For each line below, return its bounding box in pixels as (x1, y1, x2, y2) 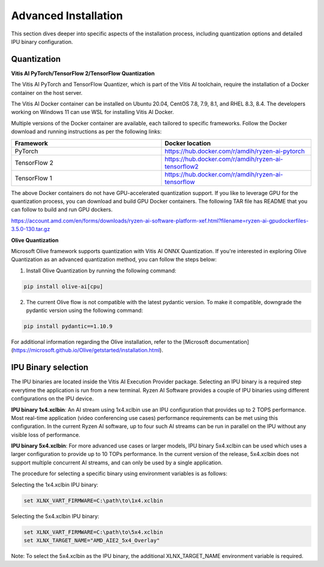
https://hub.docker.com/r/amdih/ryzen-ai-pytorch (164, 147, 305, 155)
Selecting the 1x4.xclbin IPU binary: (11, 481, 98, 488)
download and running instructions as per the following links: (11, 128, 162, 135)
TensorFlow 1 (14, 174, 52, 182)
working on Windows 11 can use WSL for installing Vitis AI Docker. (11, 109, 174, 116)
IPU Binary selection (11, 362, 89, 373)
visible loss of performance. (11, 431, 80, 438)
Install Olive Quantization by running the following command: (26, 267, 176, 274)
